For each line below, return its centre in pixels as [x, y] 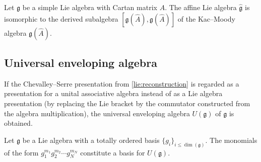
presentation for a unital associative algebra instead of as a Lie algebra [113, 93]
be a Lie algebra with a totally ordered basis [91, 140]
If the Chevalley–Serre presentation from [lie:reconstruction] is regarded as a [122, 83]
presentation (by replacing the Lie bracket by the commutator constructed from [127, 103]
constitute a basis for [113, 152]
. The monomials [231, 140]
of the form [21, 152]
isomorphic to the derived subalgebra [61, 18]
